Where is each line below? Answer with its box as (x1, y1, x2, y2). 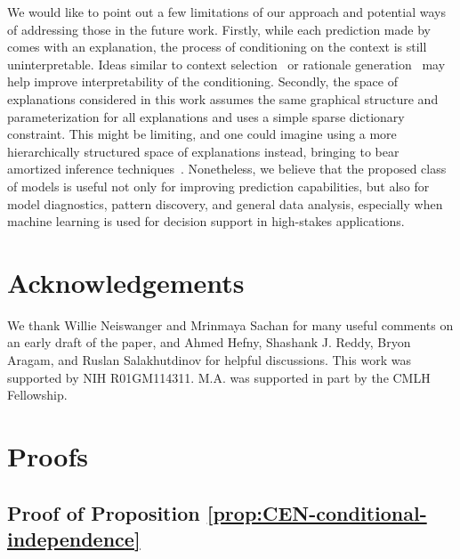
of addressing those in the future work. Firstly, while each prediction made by (7, 20, 431, 38)
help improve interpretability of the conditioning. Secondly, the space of (7, 72, 398, 91)
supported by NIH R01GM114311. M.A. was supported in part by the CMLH (7, 368, 431, 386)
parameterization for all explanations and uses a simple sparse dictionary (7, 107, 405, 126)
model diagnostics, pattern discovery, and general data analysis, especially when (7, 194, 443, 213)
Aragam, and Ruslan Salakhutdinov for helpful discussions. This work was (7, 351, 411, 369)
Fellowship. (7, 385, 68, 404)
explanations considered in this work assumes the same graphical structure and (7, 89, 439, 108)
